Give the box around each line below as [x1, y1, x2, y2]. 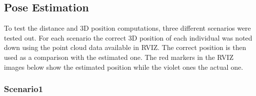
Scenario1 [4, 83, 43, 95]
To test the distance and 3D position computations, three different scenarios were [4, 23, 251, 33]
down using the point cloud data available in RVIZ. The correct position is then [4, 42, 246, 52]
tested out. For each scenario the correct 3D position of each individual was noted [4, 32, 253, 43]
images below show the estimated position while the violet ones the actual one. [4, 61, 243, 72]
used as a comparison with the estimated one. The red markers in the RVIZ [4, 51, 234, 62]
